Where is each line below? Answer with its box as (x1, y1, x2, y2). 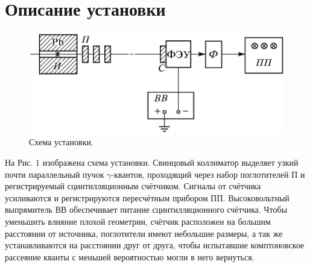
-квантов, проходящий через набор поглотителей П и (111, 168, 305, 180)
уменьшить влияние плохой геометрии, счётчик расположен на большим (5, 215, 271, 228)
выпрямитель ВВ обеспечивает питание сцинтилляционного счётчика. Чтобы (5, 203, 288, 216)
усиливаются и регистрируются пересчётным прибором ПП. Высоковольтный (5, 191, 289, 204)
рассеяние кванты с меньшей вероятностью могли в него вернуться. (5, 250, 255, 263)
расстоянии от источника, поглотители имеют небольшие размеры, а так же (5, 227, 283, 239)
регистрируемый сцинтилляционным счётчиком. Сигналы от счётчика (5, 180, 261, 192)
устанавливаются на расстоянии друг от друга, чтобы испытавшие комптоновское (5, 239, 305, 251)
